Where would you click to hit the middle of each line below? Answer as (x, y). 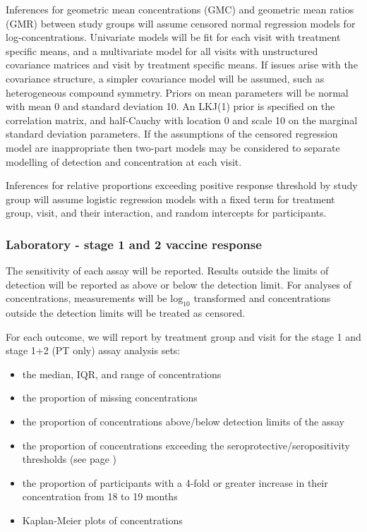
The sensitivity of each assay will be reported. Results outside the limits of (167, 271)
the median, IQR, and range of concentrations (122, 374)
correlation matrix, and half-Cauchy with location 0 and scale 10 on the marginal (182, 120)
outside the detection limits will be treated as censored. (126, 313)
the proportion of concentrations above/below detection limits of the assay (183, 422)
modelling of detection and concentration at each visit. (124, 161)
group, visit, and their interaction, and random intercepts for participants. (166, 213)
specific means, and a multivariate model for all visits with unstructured (162, 50)
